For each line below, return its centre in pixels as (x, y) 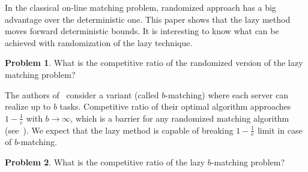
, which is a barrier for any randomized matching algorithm (180, 118)
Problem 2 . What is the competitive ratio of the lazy (105, 162)
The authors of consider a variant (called (82, 94)
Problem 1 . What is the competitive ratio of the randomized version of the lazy (154, 63)
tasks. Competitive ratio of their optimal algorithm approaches (175, 106)
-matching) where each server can (227, 94)
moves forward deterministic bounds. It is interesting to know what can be (142, 31)
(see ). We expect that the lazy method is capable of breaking (119, 130)
